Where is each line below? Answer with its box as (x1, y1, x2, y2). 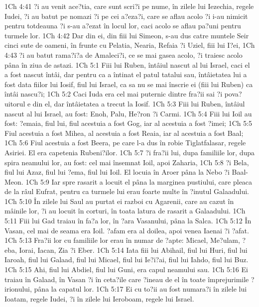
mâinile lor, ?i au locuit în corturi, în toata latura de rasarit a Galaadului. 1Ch (4, 205, 246, 216)
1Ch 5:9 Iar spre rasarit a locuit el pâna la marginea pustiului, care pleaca (25, 176, 253, 187)
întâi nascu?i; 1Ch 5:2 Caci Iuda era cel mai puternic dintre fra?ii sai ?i (4, 89, 223, 99)
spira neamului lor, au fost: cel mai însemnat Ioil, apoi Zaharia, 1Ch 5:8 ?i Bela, (4, 157, 249, 167)
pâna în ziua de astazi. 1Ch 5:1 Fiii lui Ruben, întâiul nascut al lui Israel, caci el (4, 59, 250, 70)
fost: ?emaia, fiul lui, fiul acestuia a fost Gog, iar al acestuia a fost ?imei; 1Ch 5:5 (4, 118, 253, 128)
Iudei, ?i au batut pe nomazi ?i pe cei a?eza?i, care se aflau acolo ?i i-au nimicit (4, 10, 248, 21)
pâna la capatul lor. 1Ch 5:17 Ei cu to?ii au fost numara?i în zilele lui (34, 284, 247, 294)
